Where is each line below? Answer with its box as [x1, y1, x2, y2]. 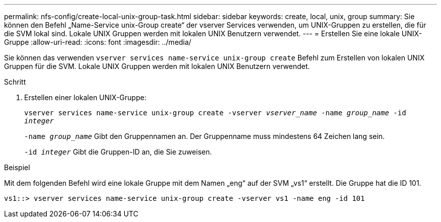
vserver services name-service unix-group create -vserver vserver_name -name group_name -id [24, 109, 406, 117]
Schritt [4, 78, 26, 86]
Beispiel [4, 163, 30, 172]
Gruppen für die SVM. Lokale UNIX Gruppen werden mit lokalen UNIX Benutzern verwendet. [4, 62, 310, 70]
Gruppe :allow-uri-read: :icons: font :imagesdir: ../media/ [4, 38, 191, 46]
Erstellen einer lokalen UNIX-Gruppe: [24, 93, 146, 102]
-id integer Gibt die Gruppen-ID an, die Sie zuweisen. [24, 147, 212, 156]
